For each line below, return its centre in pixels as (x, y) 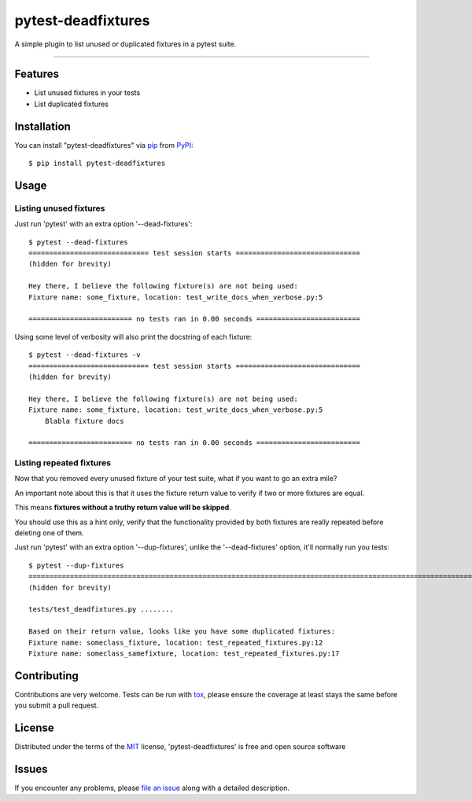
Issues (31, 769)
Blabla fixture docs (84, 421)
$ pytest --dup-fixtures (76, 565)
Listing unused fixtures (60, 208)
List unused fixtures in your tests (87, 93)
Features (37, 74)
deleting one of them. (49, 533)
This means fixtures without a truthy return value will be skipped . (123, 508)
